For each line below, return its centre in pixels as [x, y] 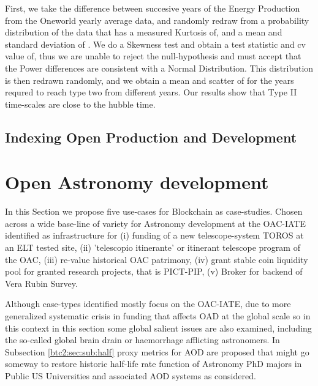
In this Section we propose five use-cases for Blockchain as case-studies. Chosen [154, 211]
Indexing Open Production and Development [151, 137]
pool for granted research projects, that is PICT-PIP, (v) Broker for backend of [154, 271]
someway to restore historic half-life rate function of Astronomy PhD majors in [153, 364]
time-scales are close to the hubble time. [80, 104]
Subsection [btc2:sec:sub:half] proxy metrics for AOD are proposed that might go [157, 351]
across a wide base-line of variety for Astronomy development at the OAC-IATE [155, 223]
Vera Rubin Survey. [41, 283]
